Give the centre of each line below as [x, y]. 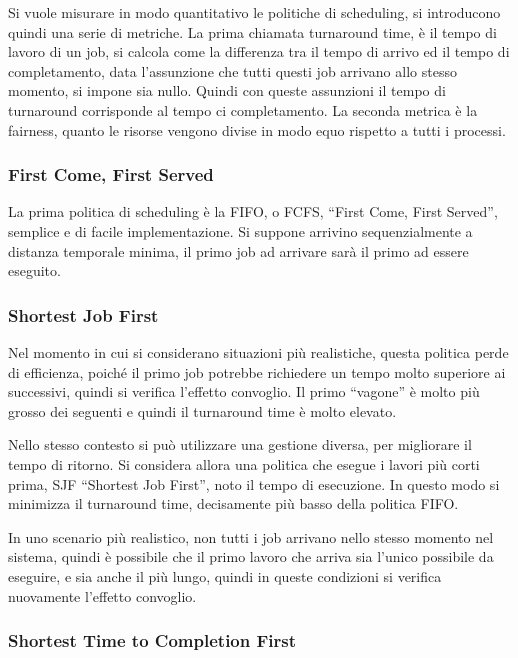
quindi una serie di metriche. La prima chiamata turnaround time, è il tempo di [252, 31]
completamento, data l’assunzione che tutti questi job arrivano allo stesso [232, 70]
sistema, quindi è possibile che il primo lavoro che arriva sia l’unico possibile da [251, 556]
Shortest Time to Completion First [152, 640]
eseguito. [34, 270]
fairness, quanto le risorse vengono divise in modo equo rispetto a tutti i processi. [257, 129]
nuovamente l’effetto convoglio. [102, 595]
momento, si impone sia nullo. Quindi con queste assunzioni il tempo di [227, 90]
